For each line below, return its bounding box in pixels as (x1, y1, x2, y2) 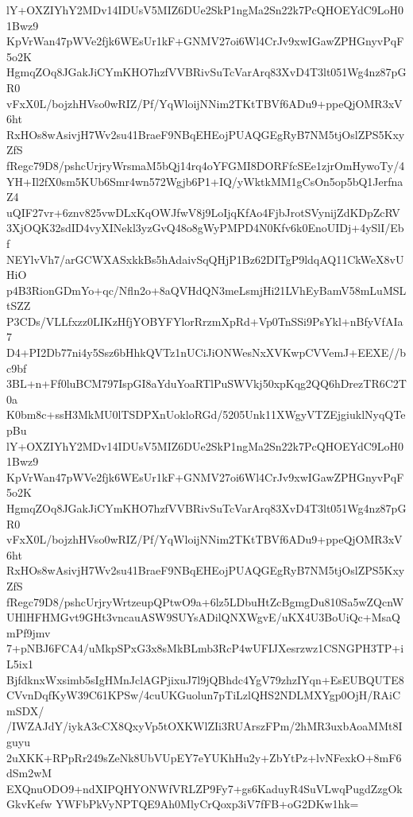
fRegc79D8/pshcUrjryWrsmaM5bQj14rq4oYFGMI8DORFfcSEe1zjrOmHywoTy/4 (6, 157, 405, 173)
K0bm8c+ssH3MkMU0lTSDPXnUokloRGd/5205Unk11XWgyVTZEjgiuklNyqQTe (6, 406, 406, 423)
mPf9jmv (6, 624, 51, 641)
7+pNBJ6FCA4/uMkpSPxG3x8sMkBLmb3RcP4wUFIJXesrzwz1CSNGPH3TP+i (6, 640, 404, 656)
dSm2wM (6, 765, 52, 781)
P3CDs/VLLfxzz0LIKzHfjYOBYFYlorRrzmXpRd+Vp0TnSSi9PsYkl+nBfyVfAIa (6, 312, 403, 329)
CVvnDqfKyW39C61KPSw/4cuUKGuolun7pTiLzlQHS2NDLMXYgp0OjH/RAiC (6, 687, 401, 703)
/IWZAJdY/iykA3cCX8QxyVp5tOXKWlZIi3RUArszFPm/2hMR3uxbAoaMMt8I (6, 718, 403, 734)
